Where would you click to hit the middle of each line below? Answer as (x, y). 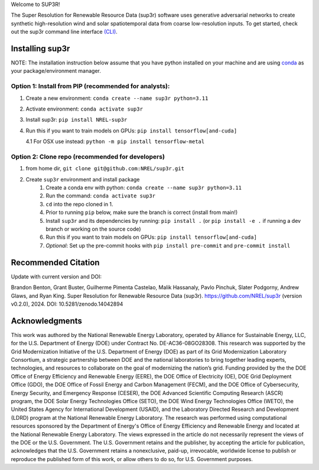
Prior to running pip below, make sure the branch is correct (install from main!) (142, 212)
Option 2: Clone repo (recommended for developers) (88, 157)
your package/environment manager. (56, 71)
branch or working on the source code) (93, 229)
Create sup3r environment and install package (83, 179)
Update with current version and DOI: (56, 276)
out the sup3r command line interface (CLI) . (64, 32)
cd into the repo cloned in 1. (79, 204)
